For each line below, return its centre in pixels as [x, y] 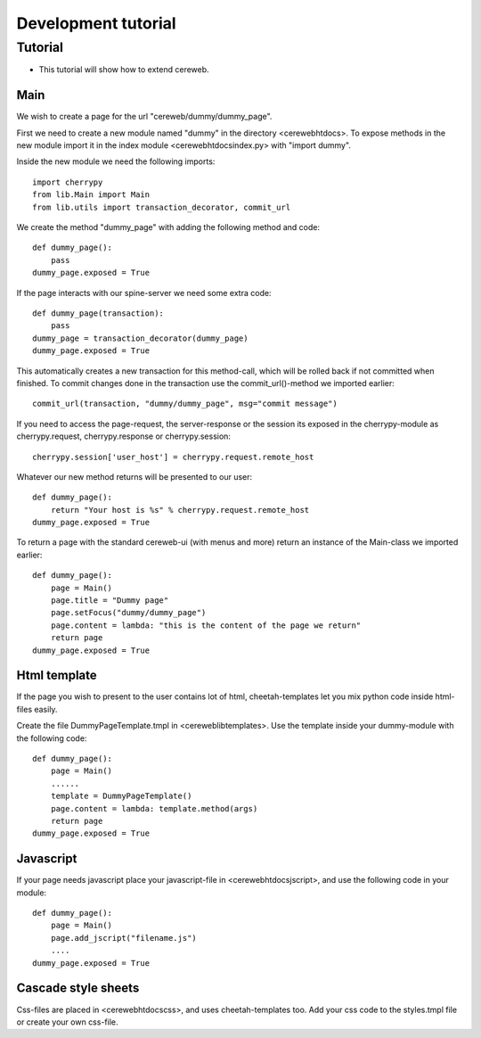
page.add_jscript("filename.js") [124, 938]
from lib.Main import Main [91, 195]
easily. [46, 709]
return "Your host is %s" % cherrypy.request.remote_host [180, 510]
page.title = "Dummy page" [110, 601]
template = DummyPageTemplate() [121, 796]
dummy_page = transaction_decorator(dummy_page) [140, 338]
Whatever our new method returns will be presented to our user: [135, 476]
